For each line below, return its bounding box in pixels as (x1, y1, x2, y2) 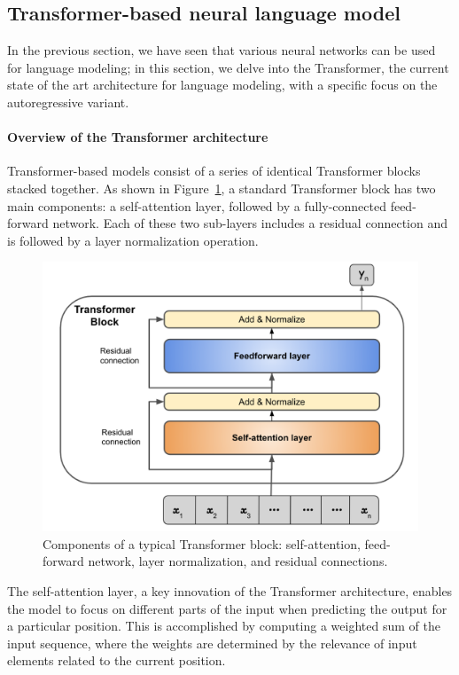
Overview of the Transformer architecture (7, 128, 268, 146)
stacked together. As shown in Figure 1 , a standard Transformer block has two (7, 178, 436, 197)
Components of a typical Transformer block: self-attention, (43, 534, 361, 553)
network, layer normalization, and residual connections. (88, 552, 388, 570)
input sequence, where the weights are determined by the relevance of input (7, 633, 417, 652)
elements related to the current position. (7, 651, 226, 670)
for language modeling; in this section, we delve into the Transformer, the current (7, 58, 449, 76)
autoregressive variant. (7, 92, 129, 111)
